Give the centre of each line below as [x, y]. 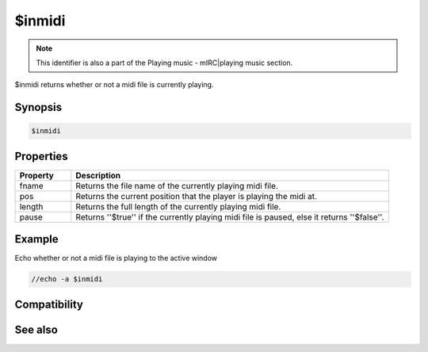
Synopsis [38, 107]
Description [98, 175]
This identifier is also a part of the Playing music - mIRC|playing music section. [164, 63]
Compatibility [49, 304]
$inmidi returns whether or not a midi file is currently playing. [114, 85]
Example [36, 239]
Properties [41, 156]
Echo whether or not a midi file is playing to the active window [116, 258]
